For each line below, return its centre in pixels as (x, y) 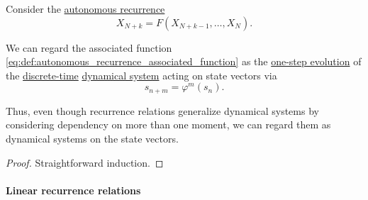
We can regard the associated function (89, 47)
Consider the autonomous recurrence (85, 9)
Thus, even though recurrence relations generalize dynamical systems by (162, 110)
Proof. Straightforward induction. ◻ (85, 162)
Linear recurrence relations (73, 190)
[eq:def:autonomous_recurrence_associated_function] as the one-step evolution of (184, 61)
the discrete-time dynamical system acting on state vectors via (141, 75)
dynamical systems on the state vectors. (92, 139)
